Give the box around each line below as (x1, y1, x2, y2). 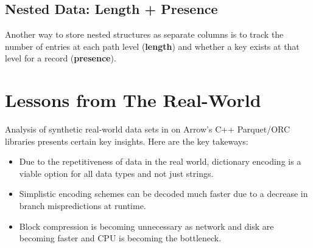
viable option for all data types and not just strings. (19, 167, 214, 179)
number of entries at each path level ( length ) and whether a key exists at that (5, 40, 300, 52)
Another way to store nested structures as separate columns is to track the (5, 28, 284, 41)
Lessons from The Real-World (5, 88, 261, 112)
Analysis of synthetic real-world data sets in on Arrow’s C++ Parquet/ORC (5, 123, 290, 136)
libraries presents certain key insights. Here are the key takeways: (5, 134, 248, 147)
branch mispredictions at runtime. (19, 199, 146, 212)
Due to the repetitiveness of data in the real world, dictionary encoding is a (19, 155, 301, 168)
